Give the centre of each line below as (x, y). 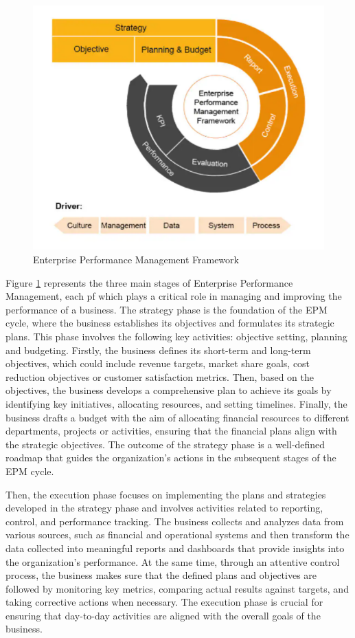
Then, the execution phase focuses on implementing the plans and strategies (166, 494)
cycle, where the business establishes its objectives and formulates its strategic (170, 323)
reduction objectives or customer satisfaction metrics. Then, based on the (160, 376)
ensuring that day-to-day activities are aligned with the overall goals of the (163, 615)
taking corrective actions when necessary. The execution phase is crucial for (164, 602)
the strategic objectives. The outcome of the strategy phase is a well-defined (165, 444)
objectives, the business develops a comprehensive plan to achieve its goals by (169, 390)
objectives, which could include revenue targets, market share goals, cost (158, 363)
